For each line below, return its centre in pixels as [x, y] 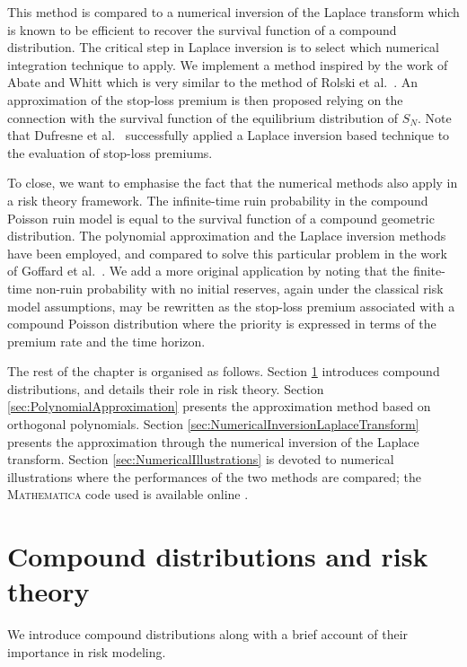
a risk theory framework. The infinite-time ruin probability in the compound [218, 200]
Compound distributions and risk [218, 556]
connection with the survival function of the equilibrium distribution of [203, 117]
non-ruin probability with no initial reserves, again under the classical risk [239, 288]
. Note [435, 117]
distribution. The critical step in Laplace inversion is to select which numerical [223, 47]
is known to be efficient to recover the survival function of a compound [202, 29]
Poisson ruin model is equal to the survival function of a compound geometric [221, 218]
